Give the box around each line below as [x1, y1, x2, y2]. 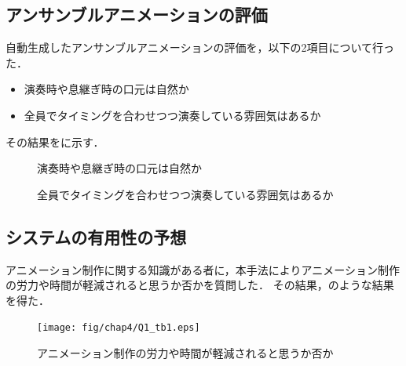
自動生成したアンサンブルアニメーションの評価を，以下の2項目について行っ [5, 39, 395, 56]
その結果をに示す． [5, 133, 104, 150]
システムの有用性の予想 [5, 224, 187, 248]
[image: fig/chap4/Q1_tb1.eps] [37, 322, 200, 334]
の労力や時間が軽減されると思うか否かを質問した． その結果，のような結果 [5, 277, 394, 293]
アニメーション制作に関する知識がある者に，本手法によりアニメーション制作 [5, 261, 400, 277]
